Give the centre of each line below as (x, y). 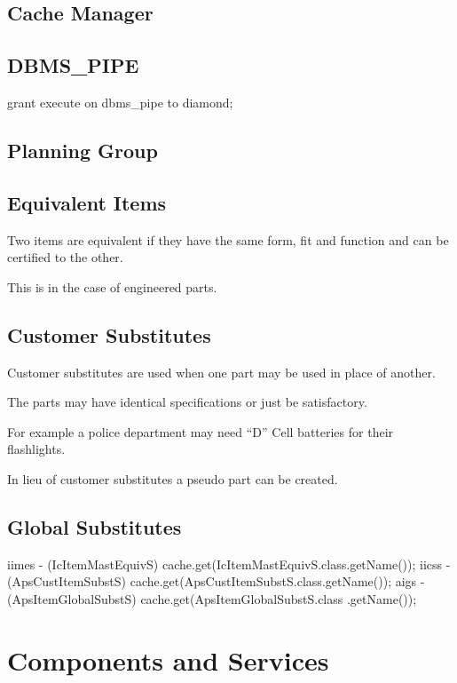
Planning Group (83, 150)
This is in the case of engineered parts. (112, 286)
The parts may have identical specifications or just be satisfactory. (187, 402)
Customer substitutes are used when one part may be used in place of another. (221, 372)
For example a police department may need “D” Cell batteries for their (201, 431)
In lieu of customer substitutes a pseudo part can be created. (173, 478)
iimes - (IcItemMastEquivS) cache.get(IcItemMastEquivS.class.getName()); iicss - (229, 564)
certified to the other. (65, 257)
